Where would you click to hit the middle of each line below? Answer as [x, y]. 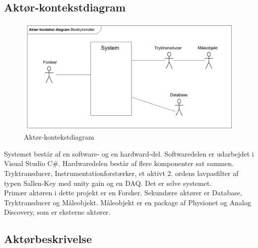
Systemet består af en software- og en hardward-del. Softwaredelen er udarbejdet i [129, 153]
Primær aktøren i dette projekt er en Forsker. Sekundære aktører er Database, [123, 193]
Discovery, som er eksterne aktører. [57, 212]
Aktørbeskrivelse [48, 239]
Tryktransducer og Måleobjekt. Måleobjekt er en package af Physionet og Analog [128, 202]
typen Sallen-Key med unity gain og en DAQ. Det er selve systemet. [108, 183]
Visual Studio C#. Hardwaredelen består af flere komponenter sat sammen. [119, 163]
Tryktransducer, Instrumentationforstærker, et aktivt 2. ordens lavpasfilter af [121, 173]
